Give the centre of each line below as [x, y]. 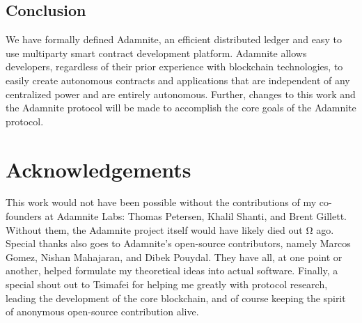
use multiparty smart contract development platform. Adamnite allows [156, 53]
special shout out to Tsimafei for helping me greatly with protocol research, [167, 284]
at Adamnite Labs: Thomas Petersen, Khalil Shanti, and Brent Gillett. [196, 216]
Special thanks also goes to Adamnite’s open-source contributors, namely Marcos [178, 243]
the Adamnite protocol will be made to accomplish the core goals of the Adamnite [181, 108]
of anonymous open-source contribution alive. [102, 312]
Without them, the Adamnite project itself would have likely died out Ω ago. [170, 229]
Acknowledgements [99, 169]
